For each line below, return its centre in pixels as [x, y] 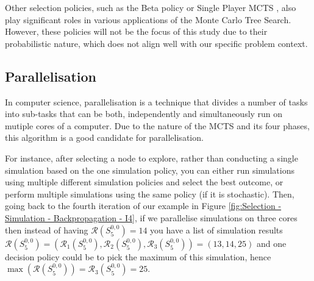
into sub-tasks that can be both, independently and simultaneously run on [144, 114]
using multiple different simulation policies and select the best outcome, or [144, 182]
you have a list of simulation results [216, 229]
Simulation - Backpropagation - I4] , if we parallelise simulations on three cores [151, 217]
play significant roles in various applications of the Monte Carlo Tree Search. [148, 19]
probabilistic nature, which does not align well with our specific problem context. [156, 43]
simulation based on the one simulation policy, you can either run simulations [150, 170]
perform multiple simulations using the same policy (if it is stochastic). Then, [150, 194]
